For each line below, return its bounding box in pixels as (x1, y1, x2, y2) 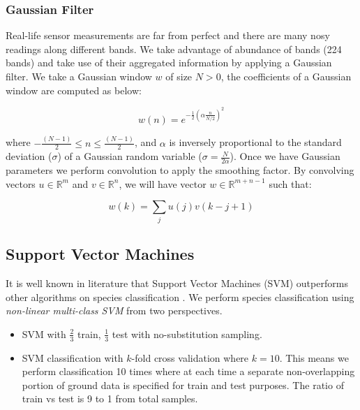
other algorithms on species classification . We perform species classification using (6, 289, 354, 304)
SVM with (22, 326, 66, 341)
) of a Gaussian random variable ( (57, 149, 202, 163)
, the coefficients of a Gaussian (220, 69, 352, 83)
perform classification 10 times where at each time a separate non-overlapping (22, 364, 355, 379)
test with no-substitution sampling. (112, 326, 262, 341)
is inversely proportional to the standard (169, 135, 342, 149)
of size (165, 69, 193, 83)
